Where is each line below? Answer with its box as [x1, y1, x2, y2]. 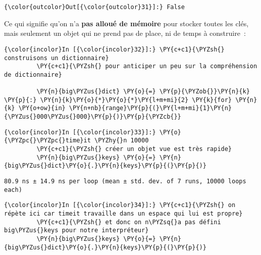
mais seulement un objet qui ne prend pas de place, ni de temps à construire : [4, 28, 246, 38]
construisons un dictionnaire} [4, 54, 109, 62]
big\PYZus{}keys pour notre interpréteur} [4, 227, 149, 234]
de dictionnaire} [4, 71, 62, 78]
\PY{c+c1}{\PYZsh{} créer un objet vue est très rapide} [36, 145, 232, 153]
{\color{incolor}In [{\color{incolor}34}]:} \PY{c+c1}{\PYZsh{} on [4, 201, 236, 209]
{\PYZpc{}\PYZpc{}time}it [4, 137, 91, 144]
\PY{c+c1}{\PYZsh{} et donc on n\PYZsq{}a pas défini [36, 218, 221, 226]
